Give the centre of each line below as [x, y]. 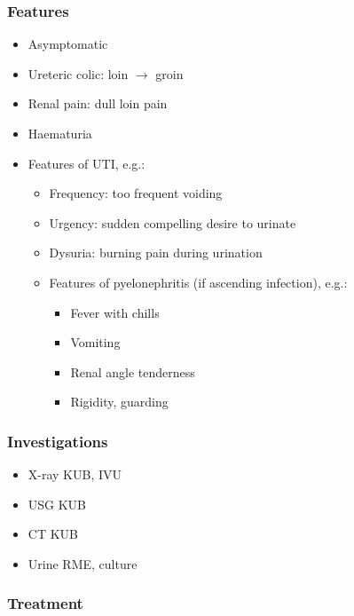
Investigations [58, 441]
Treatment [45, 603]
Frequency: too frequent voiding [136, 193]
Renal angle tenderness [133, 371]
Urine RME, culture [83, 563]
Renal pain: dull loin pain [98, 103]
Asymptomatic [68, 44]
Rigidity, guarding [119, 402]
